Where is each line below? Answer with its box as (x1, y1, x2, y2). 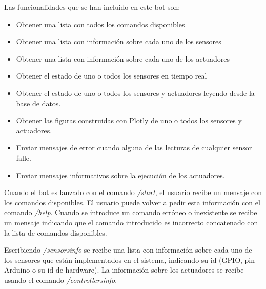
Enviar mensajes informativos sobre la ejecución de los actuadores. (16, 169, 225, 180)
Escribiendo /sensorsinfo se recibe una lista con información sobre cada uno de (4, 244, 252, 255)
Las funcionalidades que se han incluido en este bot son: (4, 2, 180, 12)
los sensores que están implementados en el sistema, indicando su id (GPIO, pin (4, 254, 255, 265)
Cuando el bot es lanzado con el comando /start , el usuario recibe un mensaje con (4, 187, 262, 198)
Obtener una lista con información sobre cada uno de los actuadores (16, 53, 230, 64)
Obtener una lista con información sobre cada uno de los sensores (16, 36, 221, 47)
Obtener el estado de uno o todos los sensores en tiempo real (16, 70, 207, 81)
